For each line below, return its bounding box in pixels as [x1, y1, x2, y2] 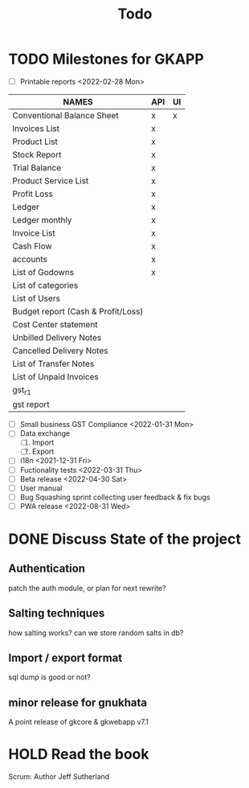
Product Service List [12, 175, 89, 186]
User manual [19, 483, 63, 493]
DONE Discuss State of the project [8, 530, 241, 548]
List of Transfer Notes [12, 359, 95, 369]
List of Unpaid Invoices [12, 371, 99, 382]
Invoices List [12, 123, 60, 133]
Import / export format [8, 651, 123, 665]
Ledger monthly [12, 215, 72, 225]
